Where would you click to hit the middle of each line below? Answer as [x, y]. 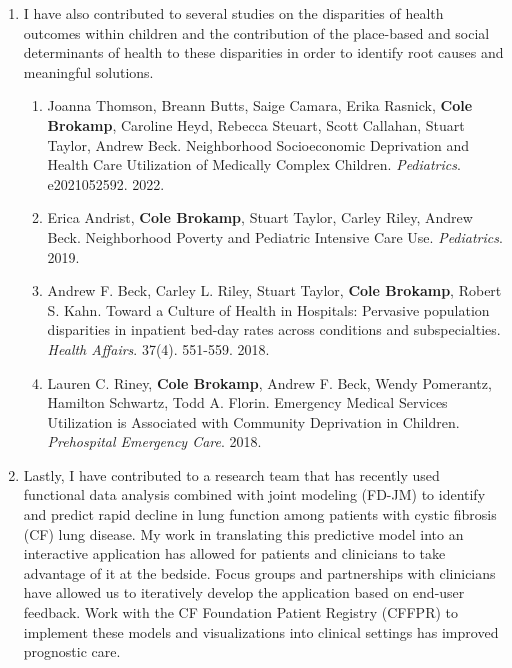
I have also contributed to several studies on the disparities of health [233, 13]
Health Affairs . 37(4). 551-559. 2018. [158, 348]
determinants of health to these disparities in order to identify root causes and [263, 52]
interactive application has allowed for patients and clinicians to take [234, 553]
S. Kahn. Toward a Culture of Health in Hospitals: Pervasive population [268, 309]
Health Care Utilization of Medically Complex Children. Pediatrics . [254, 164]
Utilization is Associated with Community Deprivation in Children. [253, 421]
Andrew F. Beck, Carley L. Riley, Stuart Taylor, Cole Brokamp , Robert [274, 290]
